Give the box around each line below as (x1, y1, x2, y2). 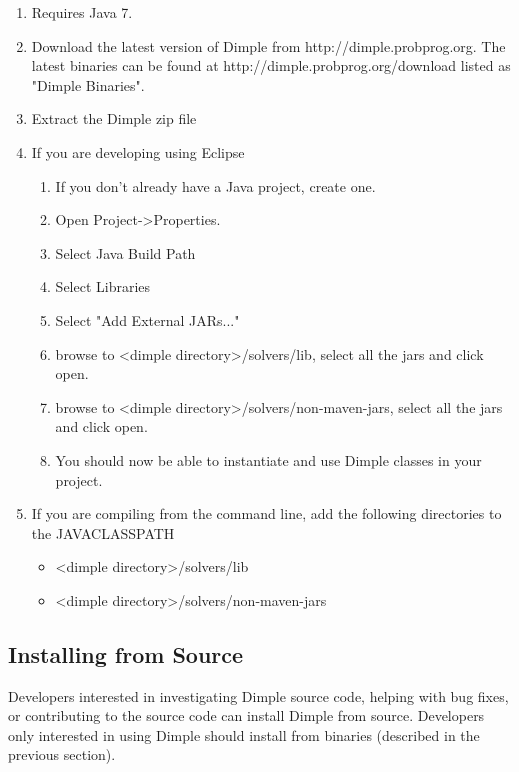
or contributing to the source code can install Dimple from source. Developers (8, 705, 485, 726)
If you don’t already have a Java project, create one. (55, 175, 376, 196)
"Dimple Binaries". (31, 74, 145, 95)
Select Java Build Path (55, 242, 196, 263)
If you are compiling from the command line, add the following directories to (31, 503, 502, 524)
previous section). (8, 744, 116, 765)
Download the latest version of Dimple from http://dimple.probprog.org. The (31, 35, 506, 56)
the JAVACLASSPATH (31, 522, 175, 543)
